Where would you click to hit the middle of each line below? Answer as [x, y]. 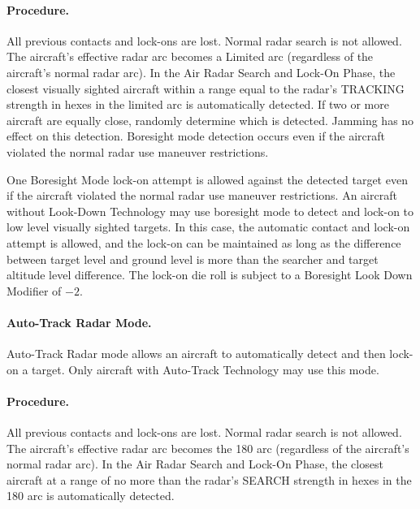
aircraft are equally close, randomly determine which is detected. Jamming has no [210, 120]
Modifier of [34, 290]
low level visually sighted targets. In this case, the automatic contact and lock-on [208, 227]
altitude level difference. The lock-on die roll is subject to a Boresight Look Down [210, 275]
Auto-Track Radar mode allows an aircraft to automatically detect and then [196, 354]
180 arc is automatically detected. [91, 496]
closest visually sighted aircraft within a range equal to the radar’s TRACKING [206, 88]
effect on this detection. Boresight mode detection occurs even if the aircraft [196, 136]
